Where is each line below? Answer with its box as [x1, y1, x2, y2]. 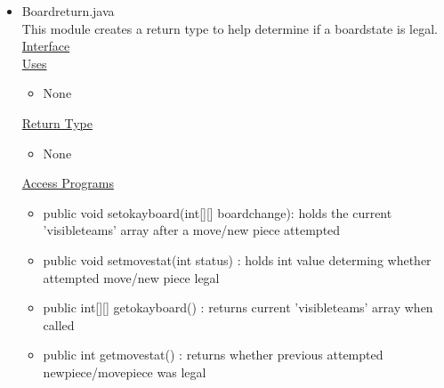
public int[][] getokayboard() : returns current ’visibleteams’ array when [43, 298, 433, 317]
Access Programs [21, 174, 114, 192]
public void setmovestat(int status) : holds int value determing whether [43, 250, 432, 269]
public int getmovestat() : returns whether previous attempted [43, 345, 383, 364]
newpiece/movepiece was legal [43, 362, 206, 381]
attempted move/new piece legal [43, 268, 220, 287]
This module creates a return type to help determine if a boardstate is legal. [21, 19, 438, 37]
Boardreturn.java [21, 2, 115, 20]
